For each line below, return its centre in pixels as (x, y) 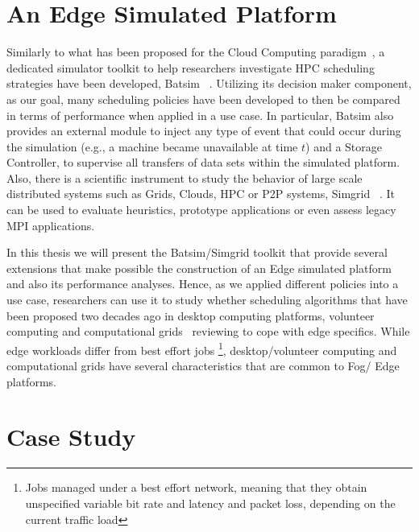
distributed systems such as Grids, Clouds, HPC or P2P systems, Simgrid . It (201, 194)
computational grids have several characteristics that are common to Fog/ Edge (203, 366)
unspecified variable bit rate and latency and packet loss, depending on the (210, 503)
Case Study (71, 437)
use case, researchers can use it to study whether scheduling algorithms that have (207, 300)
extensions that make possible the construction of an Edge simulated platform (199, 268)
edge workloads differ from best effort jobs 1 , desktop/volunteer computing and (202, 348)
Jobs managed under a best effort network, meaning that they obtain (196, 487)
